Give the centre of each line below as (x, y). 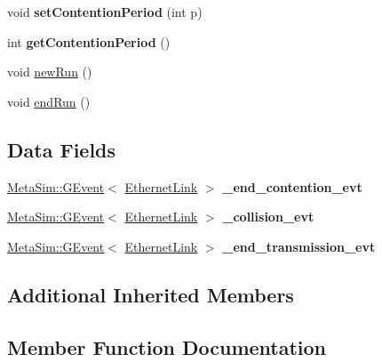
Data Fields (62, 149)
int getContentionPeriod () (89, 41)
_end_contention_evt (292, 186)
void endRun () (49, 101)
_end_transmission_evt (299, 246)
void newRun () (50, 72)
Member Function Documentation (167, 346)
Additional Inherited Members (151, 294)
